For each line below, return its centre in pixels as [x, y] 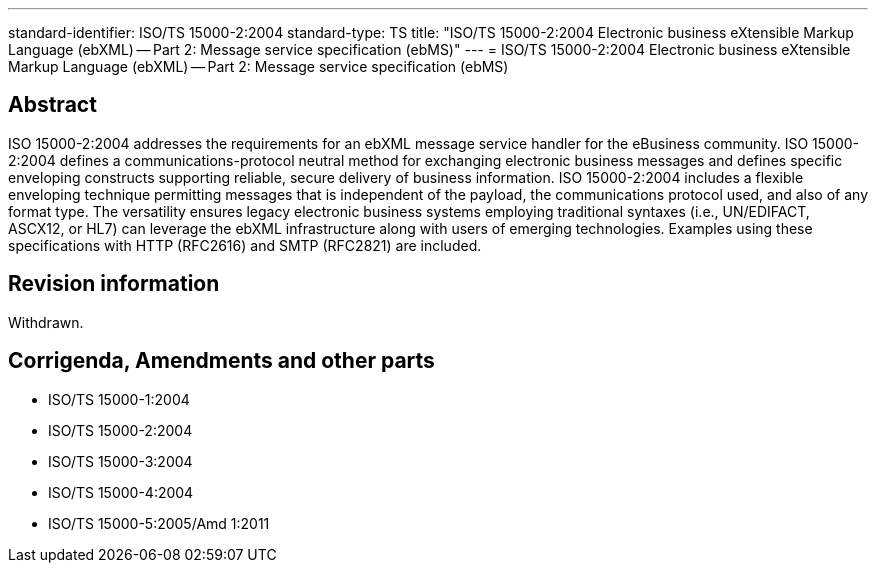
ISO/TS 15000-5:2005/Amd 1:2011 [159, 523]
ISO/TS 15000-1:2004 [119, 399]
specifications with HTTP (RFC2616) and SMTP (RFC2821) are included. [245, 245]
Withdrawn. [46, 322]
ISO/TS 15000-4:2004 [121, 492]
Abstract [52, 105]
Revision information [114, 284]
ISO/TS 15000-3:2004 [120, 461]
